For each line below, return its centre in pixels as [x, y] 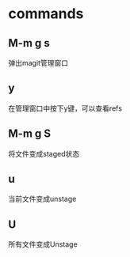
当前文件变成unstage [42, 199]
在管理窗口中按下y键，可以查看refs [65, 108]
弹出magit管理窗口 [38, 63]
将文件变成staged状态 [44, 153]
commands [46, 14]
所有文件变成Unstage [43, 244]
